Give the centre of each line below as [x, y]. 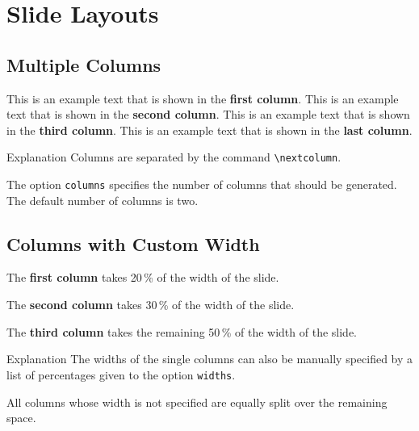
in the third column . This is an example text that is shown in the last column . [209, 130]
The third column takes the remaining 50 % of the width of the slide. [182, 331]
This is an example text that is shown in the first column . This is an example [203, 98]
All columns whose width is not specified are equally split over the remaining [197, 402]
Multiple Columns [84, 64]
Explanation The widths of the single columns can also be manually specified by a [210, 359]
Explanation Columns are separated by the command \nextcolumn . [174, 157]
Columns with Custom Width [133, 243]
